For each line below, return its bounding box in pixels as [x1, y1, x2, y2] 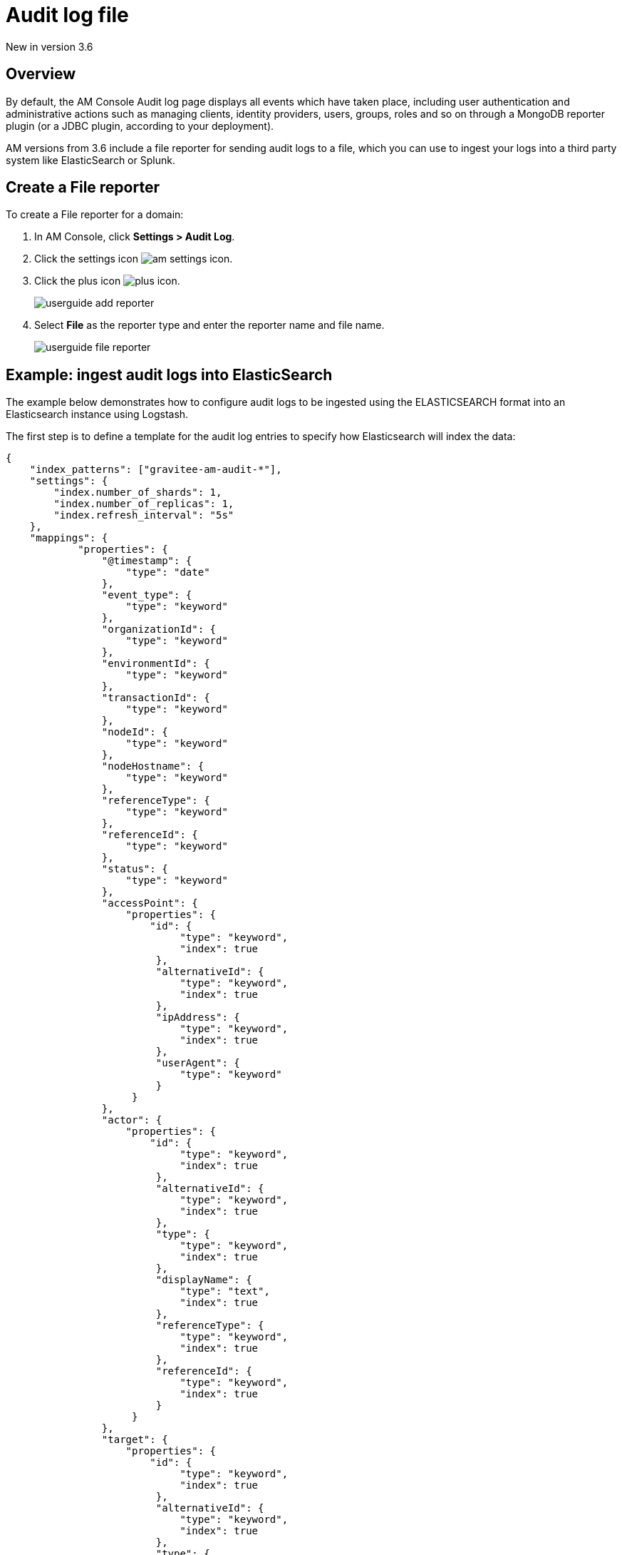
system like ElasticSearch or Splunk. [6, 153, 175, 166]
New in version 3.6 [6, 40, 93, 53]
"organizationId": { [101, 623, 217, 636]
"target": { [101, 1434, 168, 1446]
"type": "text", [180, 1285, 270, 1297]
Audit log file [6, 3, 129, 27]
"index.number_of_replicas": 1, [53, 498, 234, 510]
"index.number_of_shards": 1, [53, 486, 222, 499]
